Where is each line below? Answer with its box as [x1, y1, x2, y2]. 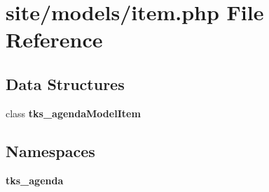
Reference [6, 25, 103, 54]
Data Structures [6, 73, 125, 94]
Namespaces [6, 140, 95, 161]
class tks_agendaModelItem [6, 105, 141, 120]
